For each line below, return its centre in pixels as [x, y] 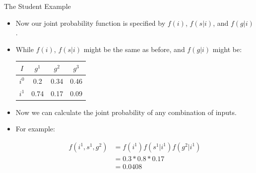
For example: [35, 129]
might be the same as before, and [134, 49]
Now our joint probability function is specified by [91, 23]
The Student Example [37, 6]
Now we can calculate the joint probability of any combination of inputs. [126, 112]
